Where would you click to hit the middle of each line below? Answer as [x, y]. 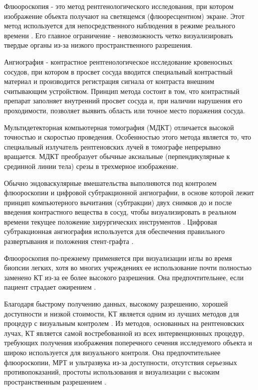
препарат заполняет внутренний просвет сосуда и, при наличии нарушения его [123, 101]
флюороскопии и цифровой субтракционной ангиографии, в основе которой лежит [129, 193]
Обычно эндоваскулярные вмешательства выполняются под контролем [110, 183]
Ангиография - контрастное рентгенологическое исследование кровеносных [118, 61]
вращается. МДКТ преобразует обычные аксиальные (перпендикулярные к [117, 156]
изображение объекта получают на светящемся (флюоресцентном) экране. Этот [124, 16]
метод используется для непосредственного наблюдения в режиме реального [120, 26]
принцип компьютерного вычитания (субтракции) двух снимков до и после [118, 202]
